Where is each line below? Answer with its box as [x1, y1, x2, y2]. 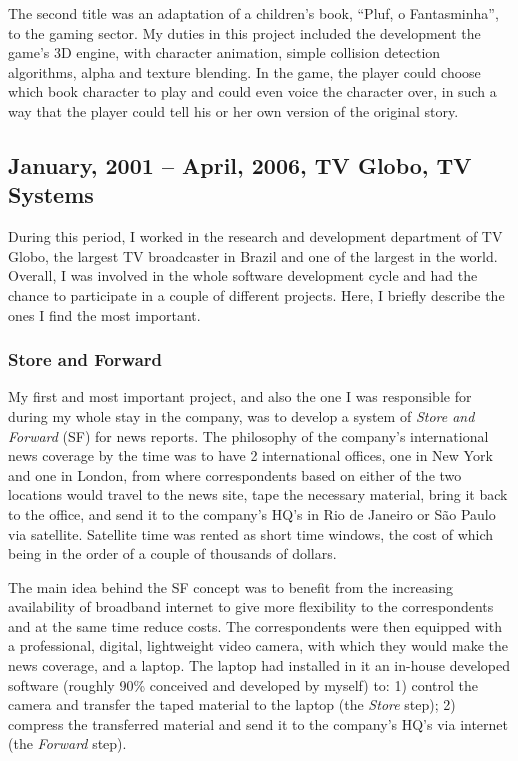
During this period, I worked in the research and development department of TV [8, 226, 503, 247]
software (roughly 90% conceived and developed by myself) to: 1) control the [8, 674, 479, 695]
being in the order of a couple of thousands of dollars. [8, 543, 337, 564]
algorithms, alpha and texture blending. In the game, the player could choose [8, 61, 481, 82]
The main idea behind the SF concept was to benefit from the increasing [8, 576, 453, 597]
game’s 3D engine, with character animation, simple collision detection [8, 42, 441, 63]
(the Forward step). [8, 733, 127, 754]
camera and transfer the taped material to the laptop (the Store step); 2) [8, 694, 456, 715]
